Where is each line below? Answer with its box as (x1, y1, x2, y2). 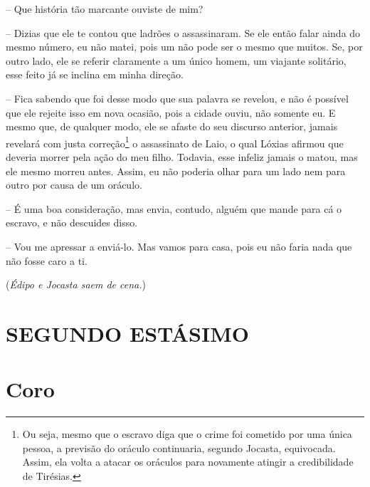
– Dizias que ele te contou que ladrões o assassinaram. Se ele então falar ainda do (6, 25, 361, 40)
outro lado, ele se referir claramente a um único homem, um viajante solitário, (6, 53, 347, 68)
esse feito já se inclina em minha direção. (6, 67, 184, 82)
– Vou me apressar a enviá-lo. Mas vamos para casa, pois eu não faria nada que (6, 239, 352, 253)
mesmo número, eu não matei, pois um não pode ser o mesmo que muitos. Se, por (6, 39, 363, 54)
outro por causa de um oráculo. (6, 177, 142, 192)
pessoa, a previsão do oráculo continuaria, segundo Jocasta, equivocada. (22, 440, 336, 455)
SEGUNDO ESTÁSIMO (6, 318, 249, 347)
